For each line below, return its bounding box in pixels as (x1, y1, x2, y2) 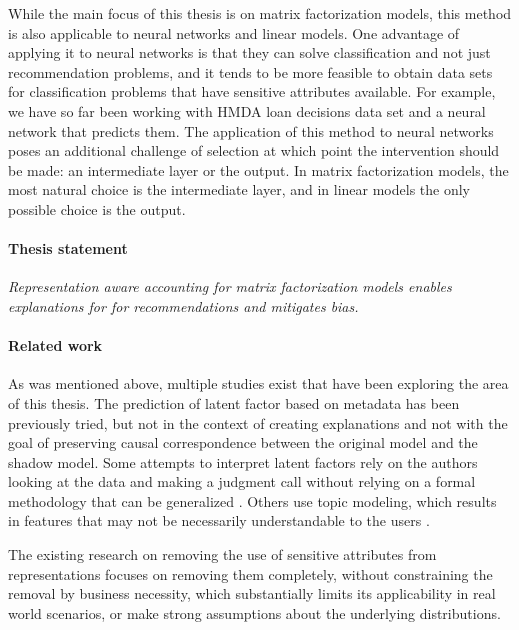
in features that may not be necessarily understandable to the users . (8, 510, 430, 531)
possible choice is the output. (8, 198, 186, 219)
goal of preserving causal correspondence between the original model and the (8, 432, 478, 453)
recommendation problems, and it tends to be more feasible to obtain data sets (8, 61, 493, 82)
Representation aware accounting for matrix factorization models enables (8, 276, 452, 297)
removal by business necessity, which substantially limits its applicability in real (8, 583, 496, 604)
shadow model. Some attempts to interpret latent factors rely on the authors (8, 451, 478, 472)
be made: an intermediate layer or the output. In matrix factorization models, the (8, 159, 509, 180)
